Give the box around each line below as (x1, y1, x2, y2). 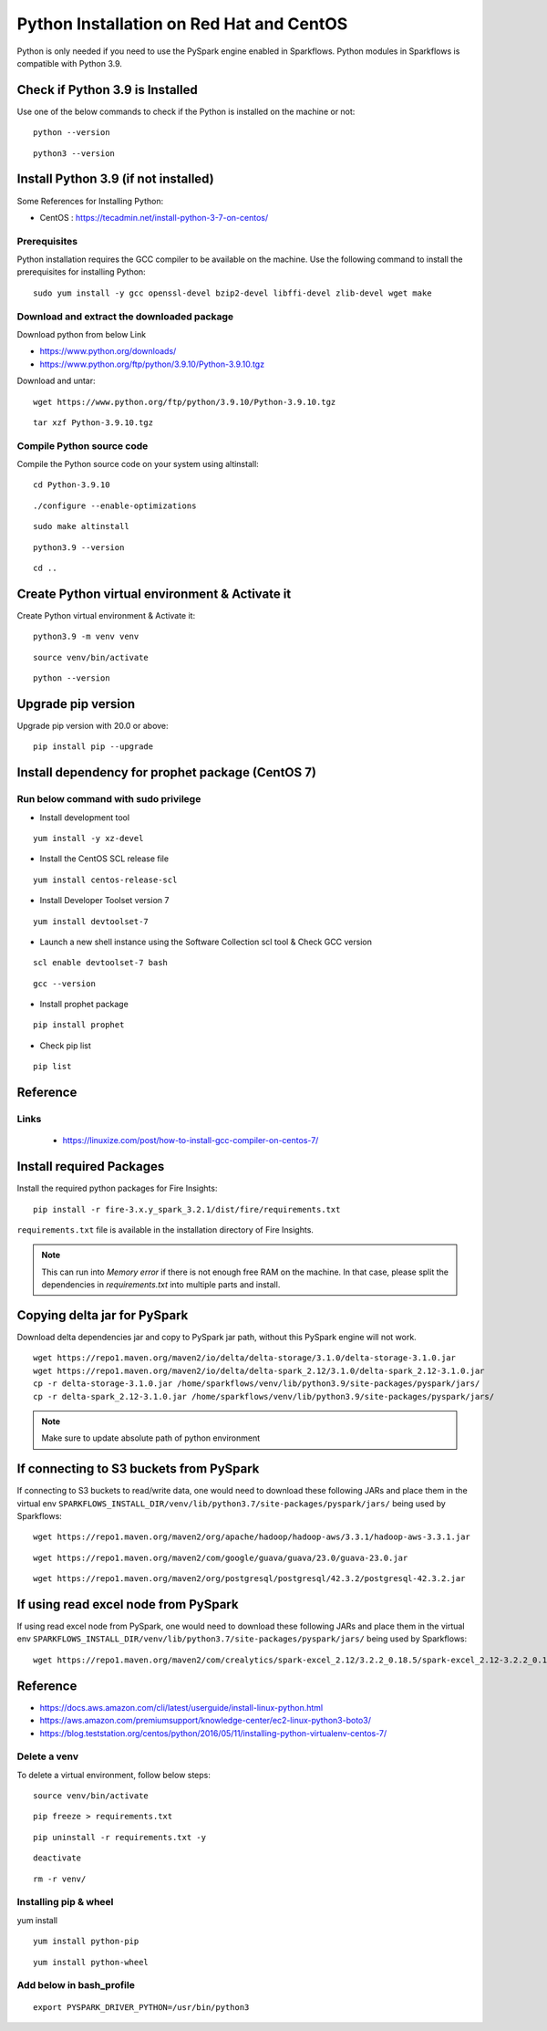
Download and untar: (16, 375, 96, 387)
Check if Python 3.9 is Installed (16, 82, 198, 98)
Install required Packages (16, 1159, 165, 1174)
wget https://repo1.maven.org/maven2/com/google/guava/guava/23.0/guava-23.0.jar (33, 1552, 408, 1563)
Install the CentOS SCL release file (39, 853, 169, 864)
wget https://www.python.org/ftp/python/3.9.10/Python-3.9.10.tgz (33, 397, 336, 407)
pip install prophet (33, 1020, 125, 1030)
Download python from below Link (16, 328, 146, 339)
